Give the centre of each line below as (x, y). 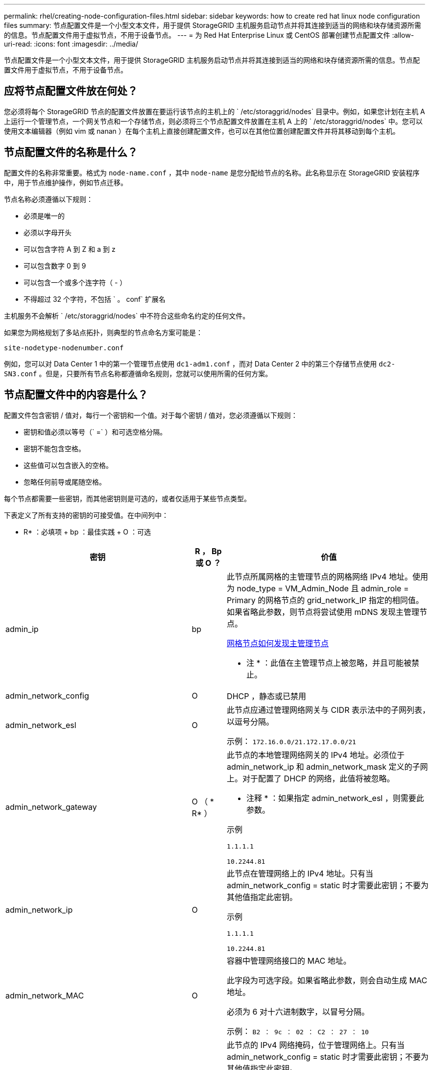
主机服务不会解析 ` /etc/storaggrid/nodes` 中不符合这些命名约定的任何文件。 (127, 316)
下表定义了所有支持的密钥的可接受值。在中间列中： (86, 515)
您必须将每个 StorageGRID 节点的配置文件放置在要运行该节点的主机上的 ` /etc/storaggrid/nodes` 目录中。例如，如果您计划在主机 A (215, 111)
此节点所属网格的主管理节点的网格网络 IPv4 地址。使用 (327, 576)
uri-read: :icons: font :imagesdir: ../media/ (71, 44)
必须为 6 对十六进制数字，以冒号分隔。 (298, 1011)
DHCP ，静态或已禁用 (266, 696)
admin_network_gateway (51, 807)
